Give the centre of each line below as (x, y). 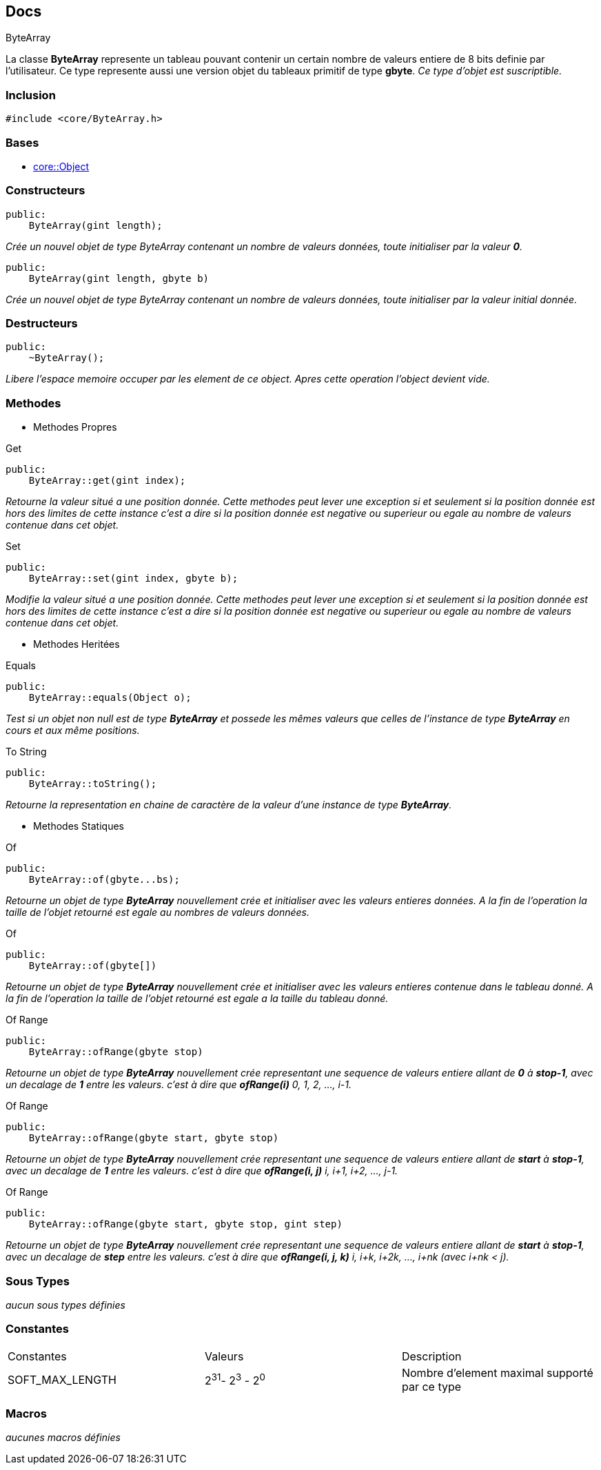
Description (431, 1356)
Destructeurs (42, 324)
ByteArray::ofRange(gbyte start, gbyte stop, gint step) (185, 1224)
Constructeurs (45, 191)
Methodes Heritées (77, 644)
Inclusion (31, 95)
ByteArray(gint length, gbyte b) (119, 278)
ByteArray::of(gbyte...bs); (104, 880)
